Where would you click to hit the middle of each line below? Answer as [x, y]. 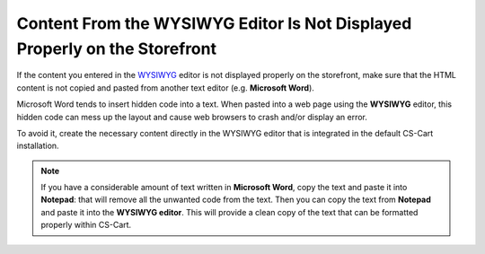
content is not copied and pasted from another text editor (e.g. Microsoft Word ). [165, 88]
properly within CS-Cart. [86, 225]
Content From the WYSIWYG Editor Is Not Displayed [214, 23]
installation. [38, 146]
